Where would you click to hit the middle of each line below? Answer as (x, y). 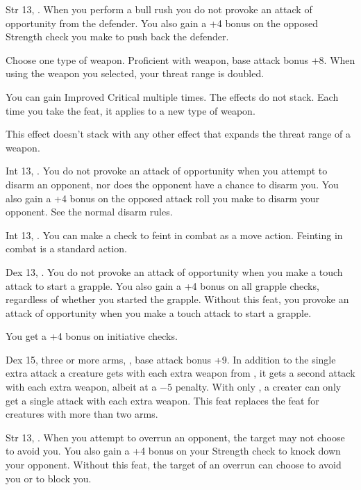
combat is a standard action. (66, 248)
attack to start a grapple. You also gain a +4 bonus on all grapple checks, (162, 285)
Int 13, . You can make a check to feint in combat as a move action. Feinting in (174, 235)
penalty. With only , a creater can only (258, 387)
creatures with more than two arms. (82, 414)
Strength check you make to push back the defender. (117, 36)
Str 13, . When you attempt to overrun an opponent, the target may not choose (175, 437)
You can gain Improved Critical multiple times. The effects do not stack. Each (172, 96)
